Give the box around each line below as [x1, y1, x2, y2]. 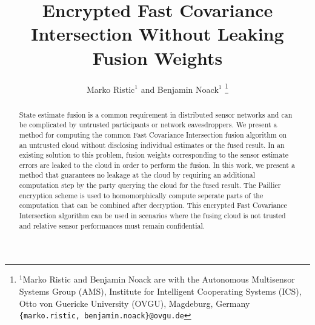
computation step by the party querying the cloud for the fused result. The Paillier [19, 180, 281, 190]
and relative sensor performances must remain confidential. [19, 220, 205, 230]
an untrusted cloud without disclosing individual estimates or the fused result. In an [19, 139, 285, 150]
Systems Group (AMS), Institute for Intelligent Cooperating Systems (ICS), [19, 285, 302, 298]
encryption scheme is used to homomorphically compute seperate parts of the [19, 190, 264, 200]
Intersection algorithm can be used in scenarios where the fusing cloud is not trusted [19, 210, 286, 221]
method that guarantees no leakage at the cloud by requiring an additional [19, 170, 256, 180]
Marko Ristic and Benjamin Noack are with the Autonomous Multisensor [22, 273, 295, 286]
